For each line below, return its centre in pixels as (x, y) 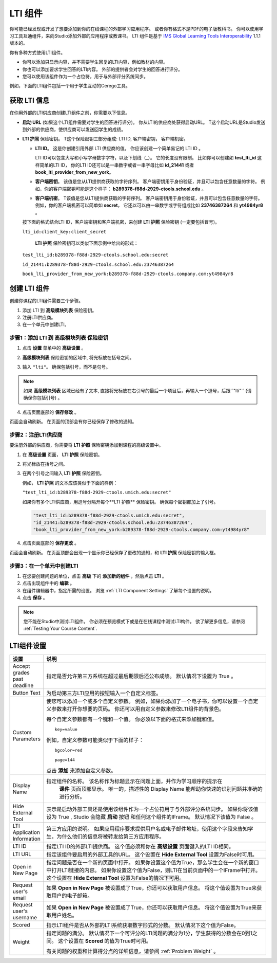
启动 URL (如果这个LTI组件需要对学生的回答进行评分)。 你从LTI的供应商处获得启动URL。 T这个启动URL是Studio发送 (144, 122)
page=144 (65, 760)
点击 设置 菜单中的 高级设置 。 (54, 348)
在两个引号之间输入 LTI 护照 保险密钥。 (63, 474)
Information (26, 839)
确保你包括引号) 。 (43, 398)
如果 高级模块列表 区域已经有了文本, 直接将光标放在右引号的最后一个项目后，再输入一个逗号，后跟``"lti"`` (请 (137, 390)
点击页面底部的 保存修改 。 (51, 412)
